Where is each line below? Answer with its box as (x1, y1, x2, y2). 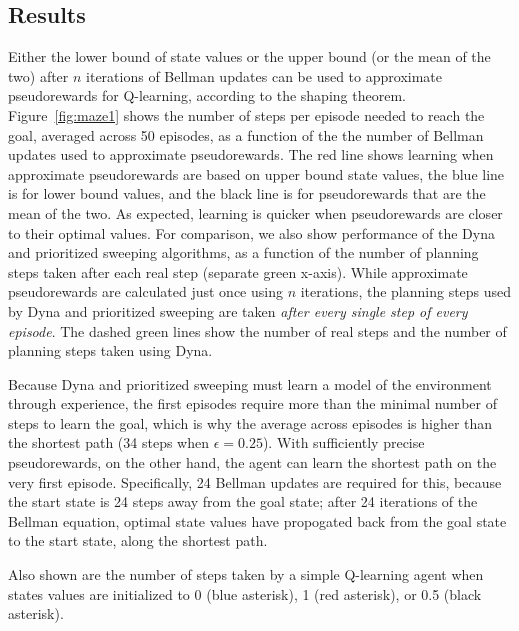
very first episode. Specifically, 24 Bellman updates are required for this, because (8, 471, 502, 492)
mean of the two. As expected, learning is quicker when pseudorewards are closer (8, 202, 503, 223)
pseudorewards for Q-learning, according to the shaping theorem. (8, 85, 406, 106)
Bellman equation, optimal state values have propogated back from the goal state (8, 510, 507, 531)
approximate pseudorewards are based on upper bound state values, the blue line (8, 163, 505, 184)
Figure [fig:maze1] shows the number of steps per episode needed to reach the (8, 104, 485, 125)
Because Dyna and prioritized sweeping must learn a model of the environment (8, 373, 492, 394)
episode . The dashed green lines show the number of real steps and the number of (8, 320, 507, 341)
